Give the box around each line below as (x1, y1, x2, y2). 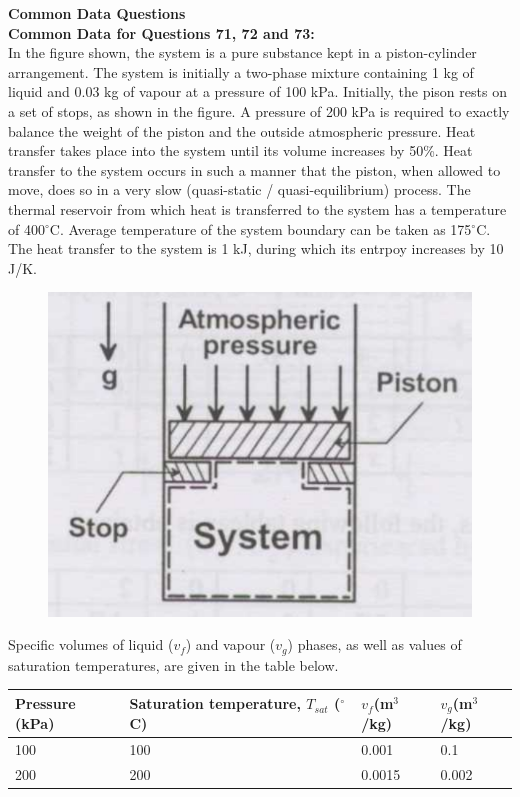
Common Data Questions (8, 3, 186, 23)
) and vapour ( (185, 634, 276, 655)
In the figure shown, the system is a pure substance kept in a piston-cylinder (8, 42, 477, 63)
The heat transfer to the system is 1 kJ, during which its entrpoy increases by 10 (8, 238, 504, 259)
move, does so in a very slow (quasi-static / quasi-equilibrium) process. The (8, 179, 471, 200)
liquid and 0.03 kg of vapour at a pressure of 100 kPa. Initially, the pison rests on (8, 81, 507, 102)
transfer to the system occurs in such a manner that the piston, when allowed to (8, 159, 501, 180)
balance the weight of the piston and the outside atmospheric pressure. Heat (8, 120, 476, 141)
